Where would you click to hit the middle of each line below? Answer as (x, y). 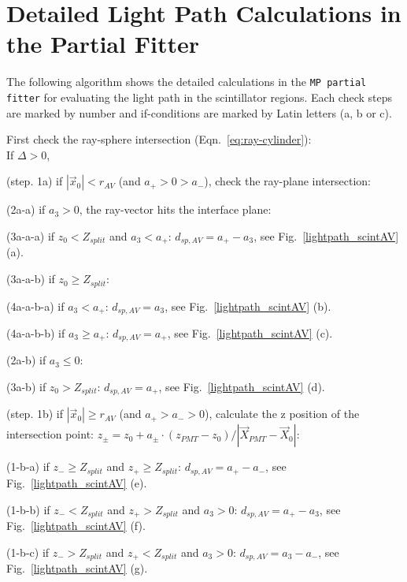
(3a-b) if (26, 386)
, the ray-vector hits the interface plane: (175, 209)
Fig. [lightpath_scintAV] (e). (77, 482)
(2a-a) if (26, 209)
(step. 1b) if (35, 414)
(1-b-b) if (28, 509)
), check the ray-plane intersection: (287, 181)
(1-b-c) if (28, 552)
